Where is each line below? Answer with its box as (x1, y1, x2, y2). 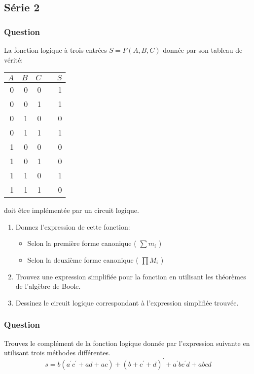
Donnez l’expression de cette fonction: (15, 221, 130, 232)
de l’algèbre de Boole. (15, 281, 81, 291)
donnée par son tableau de (163, 45, 243, 55)
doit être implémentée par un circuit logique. (4, 205, 139, 215)
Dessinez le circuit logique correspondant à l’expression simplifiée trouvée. (15, 297, 239, 307)
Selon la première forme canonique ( (27, 238, 137, 248)
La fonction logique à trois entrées (4, 45, 107, 55)
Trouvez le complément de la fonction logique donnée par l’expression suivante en (4, 338, 250, 348)
